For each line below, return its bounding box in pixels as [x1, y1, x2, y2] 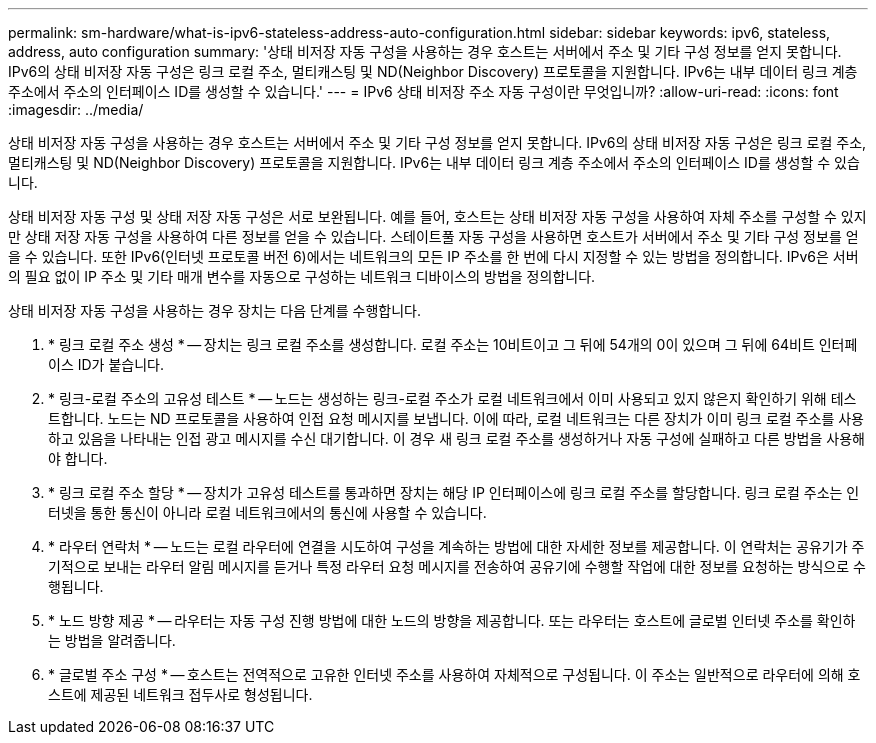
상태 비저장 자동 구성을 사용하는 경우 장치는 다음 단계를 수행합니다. [8, 302, 421, 319]
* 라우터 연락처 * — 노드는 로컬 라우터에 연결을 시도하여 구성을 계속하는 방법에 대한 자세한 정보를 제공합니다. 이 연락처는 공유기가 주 [48, 538, 865, 555]
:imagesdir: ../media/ [8, 101, 144, 118]
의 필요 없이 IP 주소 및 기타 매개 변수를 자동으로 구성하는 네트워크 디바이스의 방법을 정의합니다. [8, 268, 596, 285]
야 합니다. [48, 450, 108, 467]
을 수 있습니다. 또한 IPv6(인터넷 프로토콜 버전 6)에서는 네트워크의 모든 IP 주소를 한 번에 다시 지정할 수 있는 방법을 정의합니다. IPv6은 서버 [8, 248, 859, 265]
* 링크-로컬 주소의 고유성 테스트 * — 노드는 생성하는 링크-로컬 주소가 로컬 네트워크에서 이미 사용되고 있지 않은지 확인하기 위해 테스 [48, 390, 857, 407]
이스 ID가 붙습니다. [48, 356, 164, 373]
